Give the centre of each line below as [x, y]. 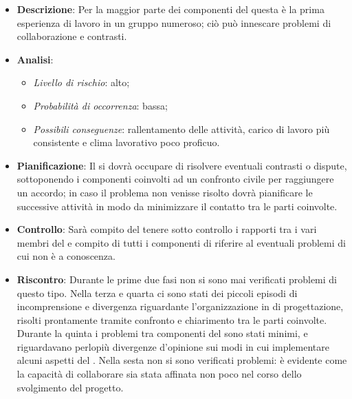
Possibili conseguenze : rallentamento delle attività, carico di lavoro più [181, 129]
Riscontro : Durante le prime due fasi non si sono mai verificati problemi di [177, 279]
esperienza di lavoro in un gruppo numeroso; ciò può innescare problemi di [174, 22]
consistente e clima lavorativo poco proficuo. [126, 142]
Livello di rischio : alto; [81, 82]
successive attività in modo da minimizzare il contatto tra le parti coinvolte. [177, 206]
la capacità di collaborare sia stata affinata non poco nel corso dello [159, 374]
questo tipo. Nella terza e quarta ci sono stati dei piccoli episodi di [157, 293]
